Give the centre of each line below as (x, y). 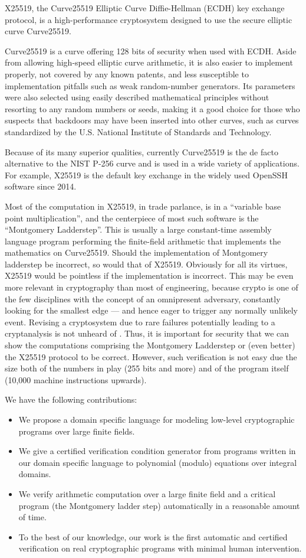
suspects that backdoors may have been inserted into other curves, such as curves (152, 120)
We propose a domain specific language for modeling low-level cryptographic (157, 419)
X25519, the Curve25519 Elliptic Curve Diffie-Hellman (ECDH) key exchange (145, 8)
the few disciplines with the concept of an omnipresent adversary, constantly (143, 298)
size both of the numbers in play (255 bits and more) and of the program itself (147, 368)
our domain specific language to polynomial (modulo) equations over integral (158, 462)
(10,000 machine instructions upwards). (76, 379)
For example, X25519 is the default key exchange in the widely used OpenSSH (146, 174)
